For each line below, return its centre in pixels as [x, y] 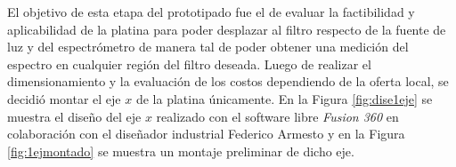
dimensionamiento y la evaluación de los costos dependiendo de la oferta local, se [228, 81]
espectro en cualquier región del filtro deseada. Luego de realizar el [189, 64]
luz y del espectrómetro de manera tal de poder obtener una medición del [208, 47]
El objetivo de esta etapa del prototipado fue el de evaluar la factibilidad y [211, 12]
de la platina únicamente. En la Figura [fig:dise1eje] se [284, 98]
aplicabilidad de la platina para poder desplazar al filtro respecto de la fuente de [227, 29]
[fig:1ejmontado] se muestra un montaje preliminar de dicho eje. [181, 151]
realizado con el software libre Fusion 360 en [277, 116]
